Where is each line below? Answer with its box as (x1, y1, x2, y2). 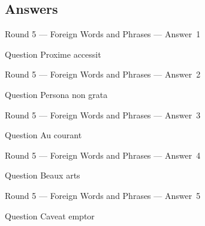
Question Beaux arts (5, 169, 80, 182)
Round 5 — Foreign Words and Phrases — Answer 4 (5, 148, 201, 161)
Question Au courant (5, 129, 82, 141)
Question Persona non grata (5, 88, 108, 100)
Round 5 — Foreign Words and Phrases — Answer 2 (5, 68, 201, 81)
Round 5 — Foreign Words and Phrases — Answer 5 (5, 189, 201, 201)
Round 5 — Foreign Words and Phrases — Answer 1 (5, 28, 201, 40)
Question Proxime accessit (5, 47, 101, 60)
